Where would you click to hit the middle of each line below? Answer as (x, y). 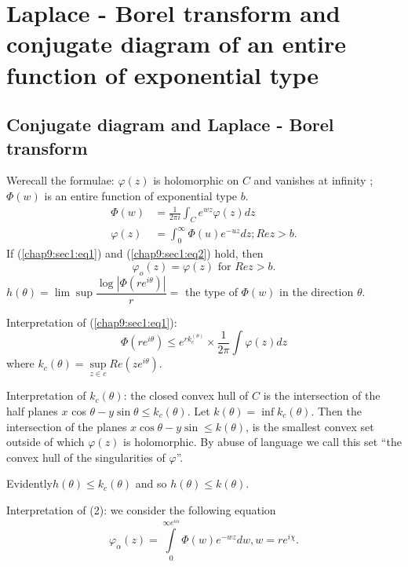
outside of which (46, 442)
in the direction (317, 292)
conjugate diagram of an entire (176, 44)
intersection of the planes (67, 426)
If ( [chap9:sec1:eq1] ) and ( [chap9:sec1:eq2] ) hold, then (135, 253)
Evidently (29, 483)
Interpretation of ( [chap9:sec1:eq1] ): (92, 322)
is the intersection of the (322, 395)
